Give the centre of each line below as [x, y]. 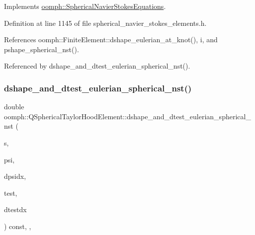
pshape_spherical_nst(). [42, 49]
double [14, 107]
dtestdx [15, 209]
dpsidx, [15, 176]
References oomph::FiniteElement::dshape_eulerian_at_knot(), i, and [111, 39]
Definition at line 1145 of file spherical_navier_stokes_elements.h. [105, 23]
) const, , [18, 226]
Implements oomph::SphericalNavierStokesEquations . [85, 6]
